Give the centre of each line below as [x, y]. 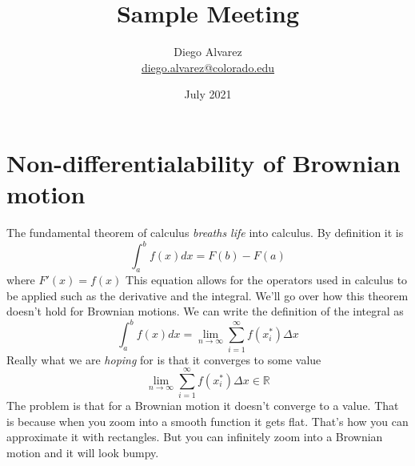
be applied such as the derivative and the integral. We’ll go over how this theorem [207, 295]
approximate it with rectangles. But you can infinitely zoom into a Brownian [195, 437]
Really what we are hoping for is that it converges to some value [164, 359]
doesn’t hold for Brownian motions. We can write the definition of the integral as [205, 311]
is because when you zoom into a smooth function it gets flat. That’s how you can [207, 421]
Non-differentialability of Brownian [204, 162]
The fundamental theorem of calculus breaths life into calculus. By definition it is [205, 233]
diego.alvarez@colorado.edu [208, 67]
